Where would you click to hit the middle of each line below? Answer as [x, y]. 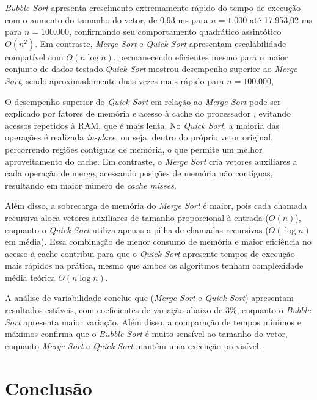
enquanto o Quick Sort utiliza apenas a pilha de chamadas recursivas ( [137, 229]
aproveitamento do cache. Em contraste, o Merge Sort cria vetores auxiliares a [151, 161]
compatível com [34, 56]
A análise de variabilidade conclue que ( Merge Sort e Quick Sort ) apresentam [150, 298]
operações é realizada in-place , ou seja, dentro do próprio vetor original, [139, 137]
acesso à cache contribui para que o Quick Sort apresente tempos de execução [150, 253]
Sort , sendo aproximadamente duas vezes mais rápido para [115, 80]
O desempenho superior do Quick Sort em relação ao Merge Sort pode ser [143, 101]
